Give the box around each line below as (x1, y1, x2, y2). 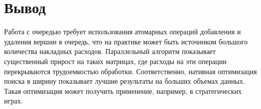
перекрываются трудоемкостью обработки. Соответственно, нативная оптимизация (4, 66, 257, 76)
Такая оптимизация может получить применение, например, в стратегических (4, 85, 242, 96)
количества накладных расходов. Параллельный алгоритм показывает (4, 46, 216, 57)
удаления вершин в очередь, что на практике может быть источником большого (4, 36, 248, 46)
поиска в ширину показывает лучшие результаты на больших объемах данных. (4, 76, 245, 86)
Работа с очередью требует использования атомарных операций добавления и (4, 26, 241, 37)
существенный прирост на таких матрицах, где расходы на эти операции (4, 56, 227, 66)
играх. (4, 95, 23, 106)
